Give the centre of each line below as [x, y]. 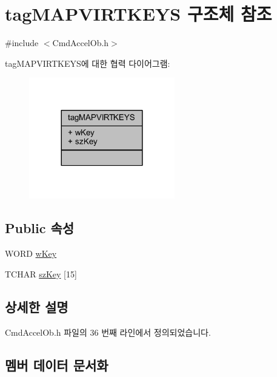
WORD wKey [31, 253]
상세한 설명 [37, 306]
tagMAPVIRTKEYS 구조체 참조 [138, 14]
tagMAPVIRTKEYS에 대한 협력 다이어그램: [88, 63]
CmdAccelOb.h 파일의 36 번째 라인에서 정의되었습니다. [108, 332]
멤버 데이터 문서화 [57, 365]
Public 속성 [40, 228]
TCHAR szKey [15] [41, 273]
